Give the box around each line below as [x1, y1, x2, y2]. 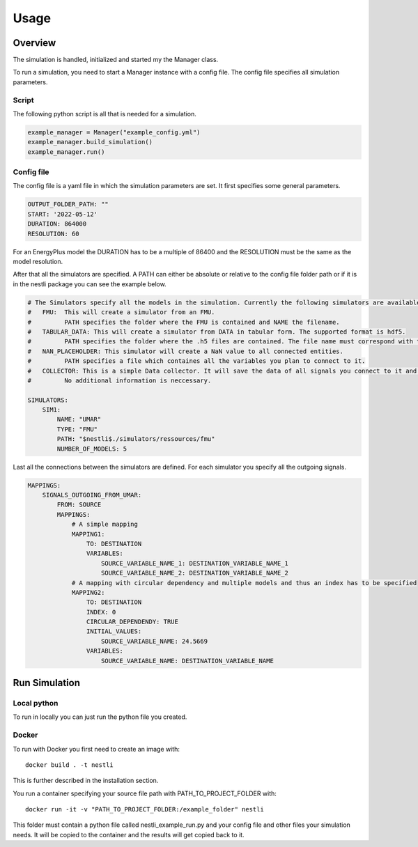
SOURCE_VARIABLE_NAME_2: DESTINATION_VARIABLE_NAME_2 [101, 569, 289, 577]
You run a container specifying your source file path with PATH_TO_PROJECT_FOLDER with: [13, 789, 277, 798]
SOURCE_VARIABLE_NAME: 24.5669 [101, 637, 208, 645]
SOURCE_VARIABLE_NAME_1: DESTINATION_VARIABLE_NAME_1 [101, 559, 289, 567]
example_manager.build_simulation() [27, 138, 153, 146]
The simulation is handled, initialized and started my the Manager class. [13, 56, 219, 64]
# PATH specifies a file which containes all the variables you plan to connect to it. [27, 357, 366, 365]
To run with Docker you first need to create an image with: [13, 745, 180, 753]
